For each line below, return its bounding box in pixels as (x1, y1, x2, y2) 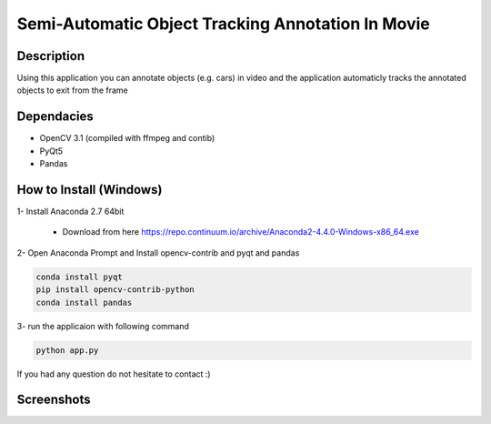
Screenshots (16, 392, 91, 408)
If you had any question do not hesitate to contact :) (16, 368, 211, 379)
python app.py (35, 345, 99, 355)
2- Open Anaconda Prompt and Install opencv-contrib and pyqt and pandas (16, 247, 300, 258)
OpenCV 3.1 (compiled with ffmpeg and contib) (39, 133, 215, 144)
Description (16, 48, 85, 64)
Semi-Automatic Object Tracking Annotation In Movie (16, 14, 431, 34)
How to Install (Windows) (16, 182, 163, 197)
